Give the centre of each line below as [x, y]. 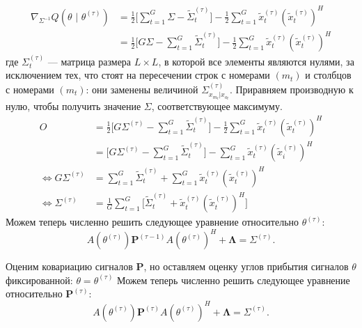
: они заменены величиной [142, 89]
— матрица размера [89, 61]
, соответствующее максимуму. [217, 106]
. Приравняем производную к [291, 89]
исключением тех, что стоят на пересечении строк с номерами [138, 75]
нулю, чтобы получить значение [73, 106]
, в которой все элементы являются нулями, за [256, 61]
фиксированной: [39, 280]
